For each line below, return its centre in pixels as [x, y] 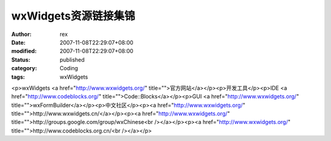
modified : [24, 51]
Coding [69, 68]
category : [24, 68]
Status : [21, 60]
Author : [21, 34]
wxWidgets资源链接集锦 [73, 16]
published [72, 60]
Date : [18, 42]
